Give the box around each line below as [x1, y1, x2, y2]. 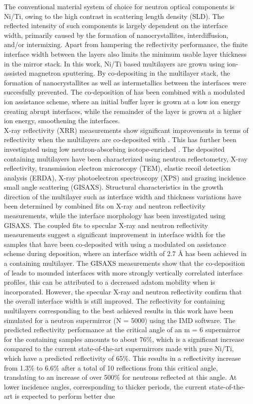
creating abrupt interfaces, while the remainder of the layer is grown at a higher [4, 106, 242, 116]
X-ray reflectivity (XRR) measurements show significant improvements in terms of [4, 125, 249, 135]
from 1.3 [4, 362, 29, 372]
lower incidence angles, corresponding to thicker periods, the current [4, 381, 207, 391]
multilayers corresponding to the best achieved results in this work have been [4, 306, 234, 315]
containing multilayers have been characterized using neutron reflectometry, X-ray [4, 153, 248, 163]
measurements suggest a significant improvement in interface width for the [4, 229, 225, 240]
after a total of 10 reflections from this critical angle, [61, 362, 218, 372]
